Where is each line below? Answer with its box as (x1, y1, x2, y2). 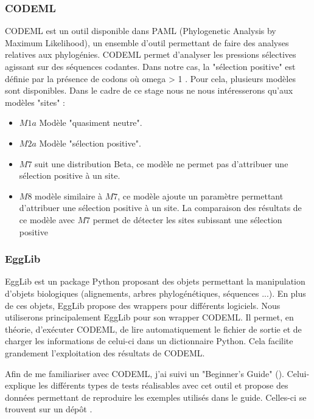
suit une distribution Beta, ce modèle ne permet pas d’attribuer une (35, 157, 288, 170)
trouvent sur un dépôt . (5, 403, 92, 415)
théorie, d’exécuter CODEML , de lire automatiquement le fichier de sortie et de (5, 322, 302, 335)
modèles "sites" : (5, 95, 65, 108)
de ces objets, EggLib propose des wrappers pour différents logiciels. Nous (5, 299, 281, 311)
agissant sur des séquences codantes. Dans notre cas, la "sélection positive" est (5, 60, 296, 72)
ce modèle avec (19, 213, 75, 226)
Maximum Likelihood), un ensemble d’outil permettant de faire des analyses (5, 36, 289, 49)
